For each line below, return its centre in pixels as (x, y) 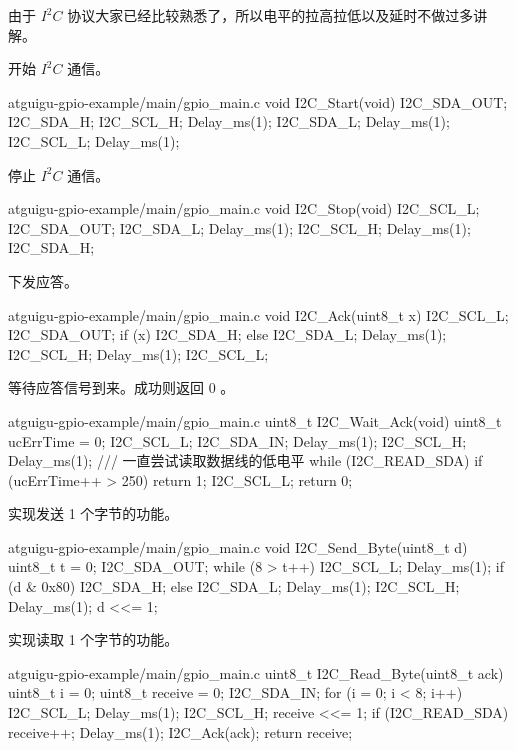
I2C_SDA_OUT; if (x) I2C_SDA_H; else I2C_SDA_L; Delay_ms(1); (227, 334)
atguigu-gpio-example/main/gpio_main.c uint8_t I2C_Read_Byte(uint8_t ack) (256, 672)
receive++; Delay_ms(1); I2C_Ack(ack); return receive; (180, 731)
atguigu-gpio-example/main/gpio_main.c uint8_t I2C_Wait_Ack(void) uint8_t (255, 420)
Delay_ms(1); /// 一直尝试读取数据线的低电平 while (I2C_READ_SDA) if (245, 460)
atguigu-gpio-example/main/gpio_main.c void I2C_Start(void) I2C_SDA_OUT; (258, 101)
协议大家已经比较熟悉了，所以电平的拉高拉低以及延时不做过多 (270, 15)
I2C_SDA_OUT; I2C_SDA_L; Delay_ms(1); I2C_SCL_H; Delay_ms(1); (239, 227)
